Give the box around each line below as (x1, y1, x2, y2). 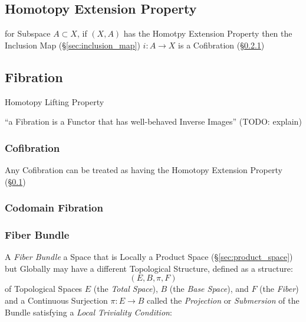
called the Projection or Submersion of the (147, 294, 300, 307)
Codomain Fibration (5, 200, 103, 215)
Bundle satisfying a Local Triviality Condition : (5, 305, 172, 318)
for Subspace (5, 27, 51, 40)
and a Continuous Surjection (5, 294, 108, 307)
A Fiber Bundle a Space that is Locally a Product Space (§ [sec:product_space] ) (5, 251, 293, 263)
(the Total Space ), (93, 282, 158, 295)
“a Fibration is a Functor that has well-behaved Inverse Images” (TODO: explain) (5, 115, 302, 128)
